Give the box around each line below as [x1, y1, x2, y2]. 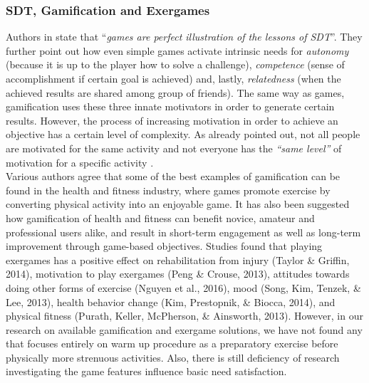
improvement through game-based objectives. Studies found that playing [6, 238, 323, 253]
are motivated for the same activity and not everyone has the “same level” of [6, 140, 342, 155]
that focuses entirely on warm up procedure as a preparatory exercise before [6, 336, 338, 351]
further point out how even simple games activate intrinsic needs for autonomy [6, 43, 349, 58]
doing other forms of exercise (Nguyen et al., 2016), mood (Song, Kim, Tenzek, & [6, 280, 361, 295]
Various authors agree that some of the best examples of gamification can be [6, 169, 341, 184]
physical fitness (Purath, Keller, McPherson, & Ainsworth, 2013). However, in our [6, 308, 363, 323]
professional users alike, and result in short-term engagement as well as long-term [6, 224, 361, 239]
